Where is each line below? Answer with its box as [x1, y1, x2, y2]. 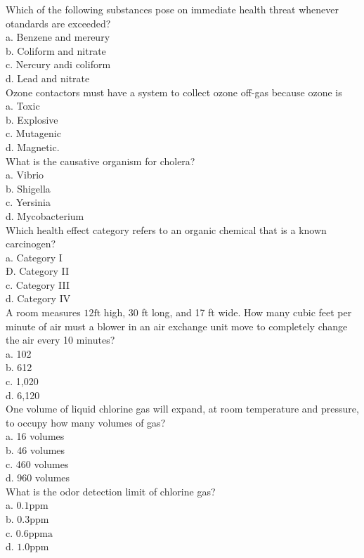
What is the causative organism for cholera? [6, 153, 195, 168]
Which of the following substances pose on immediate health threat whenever [6, 2, 339, 16]
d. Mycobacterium [6, 208, 84, 223]
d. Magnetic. [6, 139, 60, 154]
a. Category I [6, 249, 63, 264]
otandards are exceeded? [6, 15, 111, 30]
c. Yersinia [6, 195, 51, 209]
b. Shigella [6, 181, 51, 195]
